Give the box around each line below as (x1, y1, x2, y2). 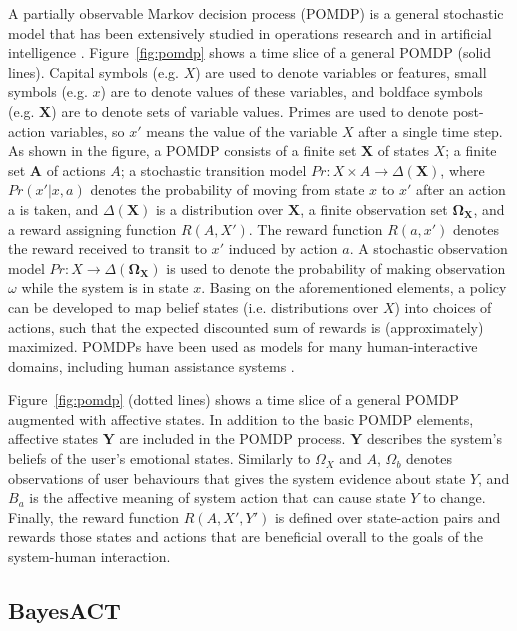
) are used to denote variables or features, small (195, 61, 487, 82)
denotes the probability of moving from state (90, 179, 365, 200)
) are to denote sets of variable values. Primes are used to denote (51, 100, 449, 121)
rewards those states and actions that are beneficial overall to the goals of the (8, 526, 484, 547)
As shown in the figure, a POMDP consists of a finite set (8, 140, 357, 161)
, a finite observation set (300, 198, 448, 219)
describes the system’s (366, 428, 502, 449)
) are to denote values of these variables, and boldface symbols (100, 81, 483, 102)
